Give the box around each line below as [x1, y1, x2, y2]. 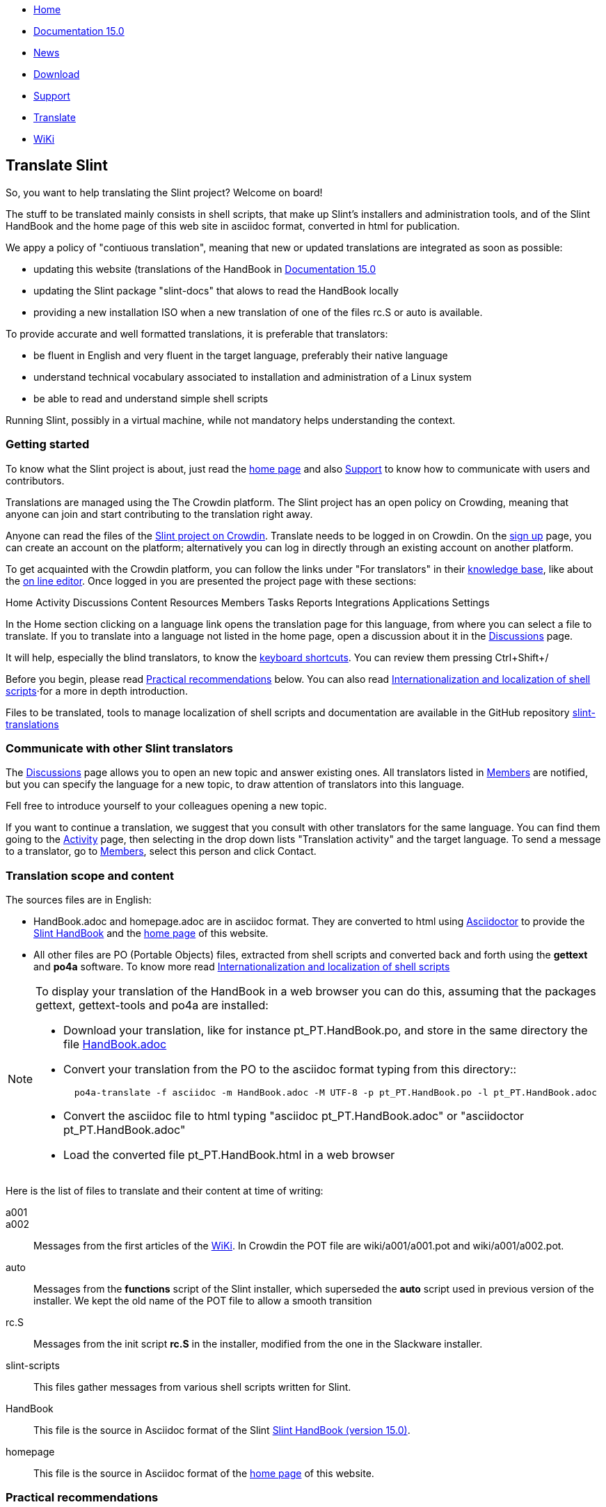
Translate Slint [6, 157, 108, 175]
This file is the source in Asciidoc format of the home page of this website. [33, 1467, 374, 1480]
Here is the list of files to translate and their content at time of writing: [6, 1185, 324, 1197]
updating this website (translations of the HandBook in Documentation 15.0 [33, 262, 376, 275]
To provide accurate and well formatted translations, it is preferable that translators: [6, 327, 388, 340]
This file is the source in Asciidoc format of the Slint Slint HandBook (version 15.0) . [33, 1424, 410, 1437]
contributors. [6, 474, 65, 487]
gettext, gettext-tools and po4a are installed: [35, 998, 269, 1013]
